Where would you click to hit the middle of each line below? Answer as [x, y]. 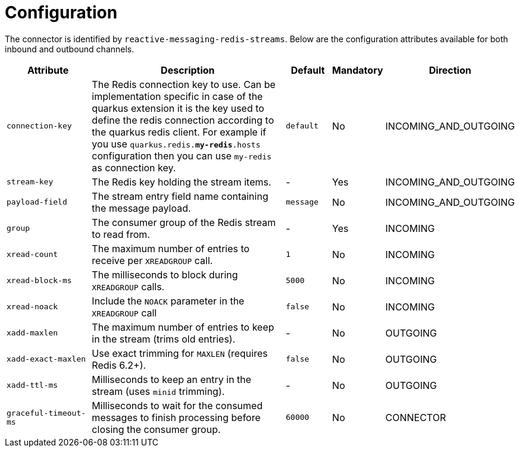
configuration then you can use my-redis [182, 156]
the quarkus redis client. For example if [179, 132]
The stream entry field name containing [180, 196]
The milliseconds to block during [165, 274]
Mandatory [358, 70]
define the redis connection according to [183, 120]
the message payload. [141, 208]
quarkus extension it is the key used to [178, 108]
